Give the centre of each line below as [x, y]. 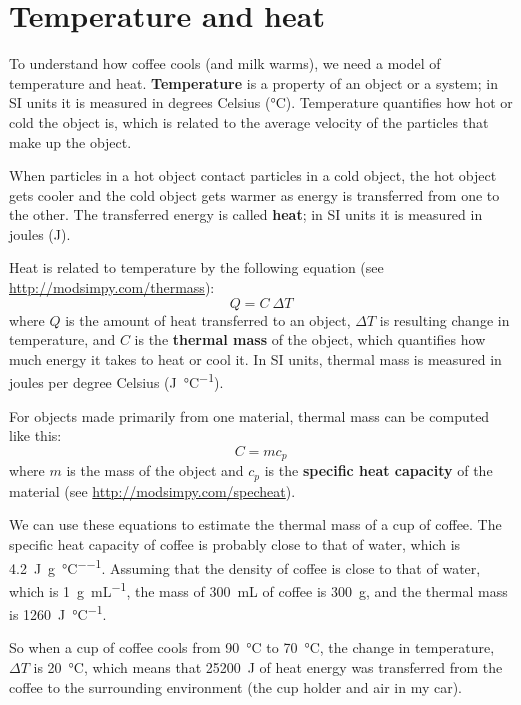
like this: [35, 435]
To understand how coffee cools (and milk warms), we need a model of [225, 63]
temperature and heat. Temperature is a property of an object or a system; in [253, 82]
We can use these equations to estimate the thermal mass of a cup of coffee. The [255, 524]
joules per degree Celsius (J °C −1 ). [116, 381]
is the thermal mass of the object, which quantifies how [310, 339]
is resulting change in [444, 319]
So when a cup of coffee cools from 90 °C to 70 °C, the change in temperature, [252, 647]
